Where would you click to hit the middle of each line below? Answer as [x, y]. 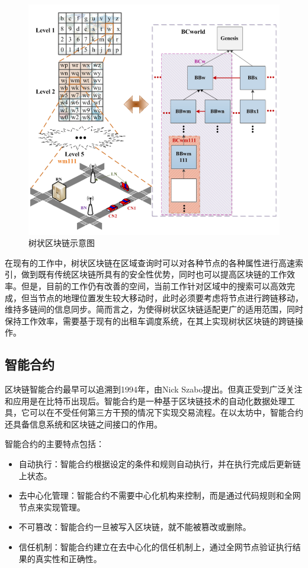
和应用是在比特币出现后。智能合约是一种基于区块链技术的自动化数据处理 [146, 401]
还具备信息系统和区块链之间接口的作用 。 [84, 424]
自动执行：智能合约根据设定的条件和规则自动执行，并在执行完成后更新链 [160, 464]
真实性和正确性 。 [68, 558]
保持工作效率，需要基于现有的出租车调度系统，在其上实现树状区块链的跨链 [150, 320]
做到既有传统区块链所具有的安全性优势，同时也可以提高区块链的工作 [154, 274]
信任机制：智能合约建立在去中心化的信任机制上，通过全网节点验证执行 [155, 547]
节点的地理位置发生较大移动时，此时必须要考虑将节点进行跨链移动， [170, 297]
